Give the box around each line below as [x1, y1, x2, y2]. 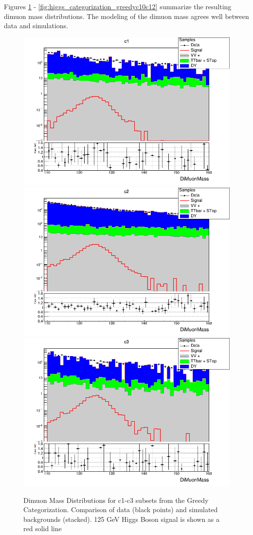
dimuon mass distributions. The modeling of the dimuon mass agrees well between [4, 11, 249, 21]
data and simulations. [4, 20, 69, 31]
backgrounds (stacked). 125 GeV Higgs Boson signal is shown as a [23, 514, 220, 524]
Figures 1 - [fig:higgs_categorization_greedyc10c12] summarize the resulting [4, 1, 232, 11]
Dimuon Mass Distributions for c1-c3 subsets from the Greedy [23, 495, 209, 505]
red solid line [23, 523, 62, 534]
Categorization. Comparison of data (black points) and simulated [23, 504, 218, 515]
